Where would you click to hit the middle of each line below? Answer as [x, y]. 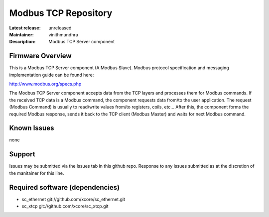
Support [22, 154]
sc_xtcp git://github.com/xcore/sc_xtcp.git [65, 206]
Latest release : [25, 28]
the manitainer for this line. [37, 173]
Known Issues [32, 128]
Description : [22, 42]
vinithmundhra [63, 34]
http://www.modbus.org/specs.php [45, 84]
